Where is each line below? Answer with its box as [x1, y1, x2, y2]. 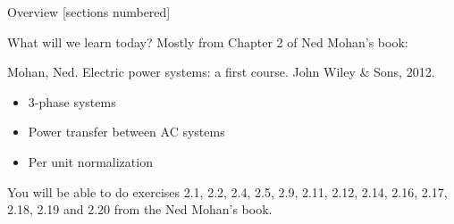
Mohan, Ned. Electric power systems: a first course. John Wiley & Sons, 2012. [7, 62, 435, 81]
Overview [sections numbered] [7, 3, 171, 21]
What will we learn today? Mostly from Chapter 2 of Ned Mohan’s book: [7, 32, 408, 51]
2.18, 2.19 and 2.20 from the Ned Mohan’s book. [7, 200, 273, 219]
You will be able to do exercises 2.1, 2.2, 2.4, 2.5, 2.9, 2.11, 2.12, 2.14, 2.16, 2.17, [7, 182, 448, 201]
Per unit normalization [28, 152, 153, 170]
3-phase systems [28, 92, 116, 111]
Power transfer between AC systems [28, 122, 225, 141]
